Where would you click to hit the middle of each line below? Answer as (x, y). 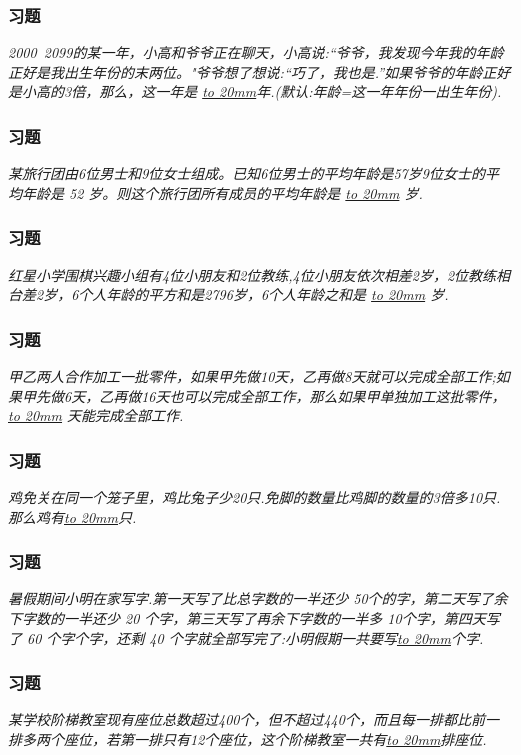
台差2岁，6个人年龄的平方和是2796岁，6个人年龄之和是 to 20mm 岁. (228, 294)
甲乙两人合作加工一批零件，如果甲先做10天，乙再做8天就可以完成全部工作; (252, 376)
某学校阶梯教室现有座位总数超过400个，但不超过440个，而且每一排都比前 (246, 719)
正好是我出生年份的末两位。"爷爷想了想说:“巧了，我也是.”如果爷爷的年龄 (245, 71)
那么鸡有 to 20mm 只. (72, 516)
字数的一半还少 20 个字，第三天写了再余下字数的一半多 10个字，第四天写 (260, 618)
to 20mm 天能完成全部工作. (96, 415)
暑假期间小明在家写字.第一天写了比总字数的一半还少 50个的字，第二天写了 (251, 598)
